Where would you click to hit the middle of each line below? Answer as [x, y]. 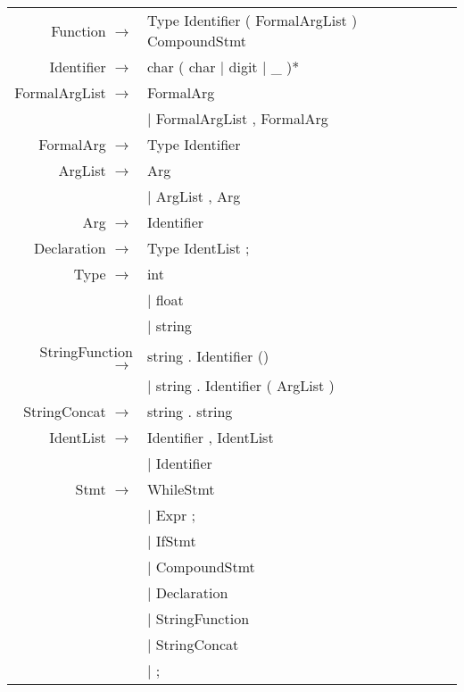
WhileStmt [181, 489]
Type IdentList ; [198, 248]
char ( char [181, 67]
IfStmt [176, 541]
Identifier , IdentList [210, 437]
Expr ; [175, 515]
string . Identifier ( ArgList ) [245, 385]
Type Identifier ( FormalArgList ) [252, 20]
